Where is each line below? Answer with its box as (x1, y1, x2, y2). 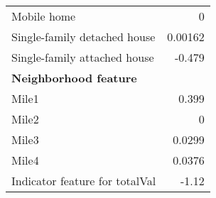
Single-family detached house (11, 28, 156, 45)
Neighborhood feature (11, 70, 137, 86)
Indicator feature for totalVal (11, 172, 156, 189)
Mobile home (11, 8, 76, 24)
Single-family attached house (11, 49, 154, 65)
